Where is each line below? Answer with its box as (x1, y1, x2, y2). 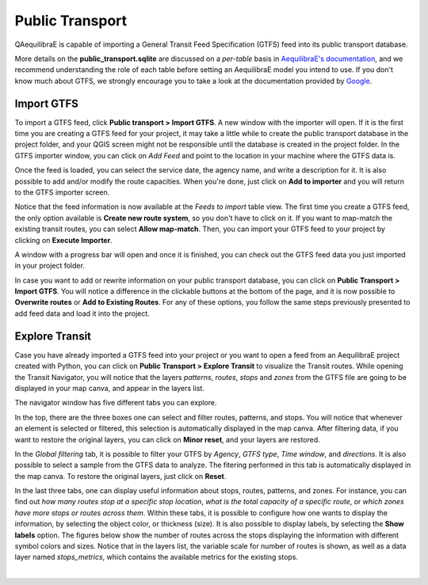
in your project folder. (14, 261, 85, 271)
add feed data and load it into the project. (14, 309, 150, 318)
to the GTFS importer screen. (14, 187, 110, 197)
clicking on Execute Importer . (14, 235, 113, 245)
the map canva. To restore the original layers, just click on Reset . (14, 471, 227, 481)
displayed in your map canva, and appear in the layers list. (14, 383, 205, 393)
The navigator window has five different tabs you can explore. (14, 398, 217, 408)
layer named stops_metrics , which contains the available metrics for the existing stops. (14, 553, 299, 562)
